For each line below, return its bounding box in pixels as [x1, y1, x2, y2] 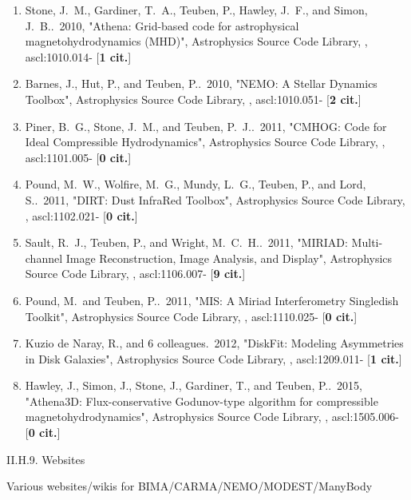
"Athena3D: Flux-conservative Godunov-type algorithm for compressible [25, 392, 378, 409]
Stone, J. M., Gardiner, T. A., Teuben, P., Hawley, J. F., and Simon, [25, 2, 368, 18]
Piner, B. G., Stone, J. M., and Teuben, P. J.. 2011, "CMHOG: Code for [25, 117, 387, 134]
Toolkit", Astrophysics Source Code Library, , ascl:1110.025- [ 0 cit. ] [25, 308, 358, 324]
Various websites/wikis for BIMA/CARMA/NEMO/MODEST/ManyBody [6, 478, 373, 494]
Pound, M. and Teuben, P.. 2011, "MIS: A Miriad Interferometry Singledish [25, 292, 399, 308]
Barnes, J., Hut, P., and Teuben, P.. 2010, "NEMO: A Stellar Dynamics [25, 75, 377, 92]
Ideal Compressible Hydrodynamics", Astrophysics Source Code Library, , [25, 133, 385, 150]
